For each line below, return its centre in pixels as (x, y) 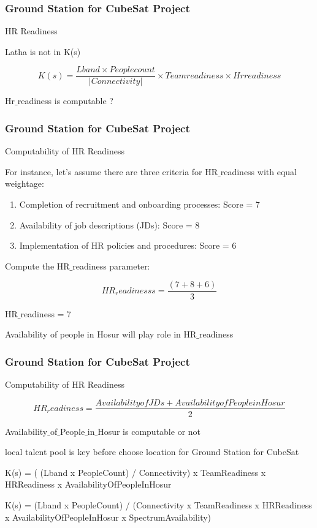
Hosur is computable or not (149, 431)
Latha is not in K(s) (43, 51)
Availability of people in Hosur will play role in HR (101, 334)
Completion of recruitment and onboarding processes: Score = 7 (139, 204)
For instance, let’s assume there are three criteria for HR (112, 171)
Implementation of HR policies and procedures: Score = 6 (128, 245)
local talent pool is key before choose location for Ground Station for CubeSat (152, 452)
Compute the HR (37, 266)
